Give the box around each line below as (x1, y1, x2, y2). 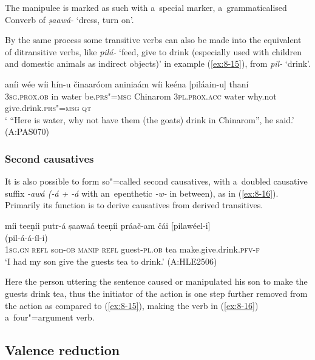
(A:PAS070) (5, 125, 49, 138)
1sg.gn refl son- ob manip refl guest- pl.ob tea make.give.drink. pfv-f (5, 243, 260, 256)
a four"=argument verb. (5, 311, 95, 324)
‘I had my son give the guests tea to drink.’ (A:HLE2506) (5, 254, 217, 267)
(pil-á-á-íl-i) (5, 231, 48, 243)
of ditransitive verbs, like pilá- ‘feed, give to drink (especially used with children (5, 45, 302, 58)
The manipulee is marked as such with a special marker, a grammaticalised (5, 1, 287, 13)
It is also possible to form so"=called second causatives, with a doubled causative (5, 175, 308, 188)
